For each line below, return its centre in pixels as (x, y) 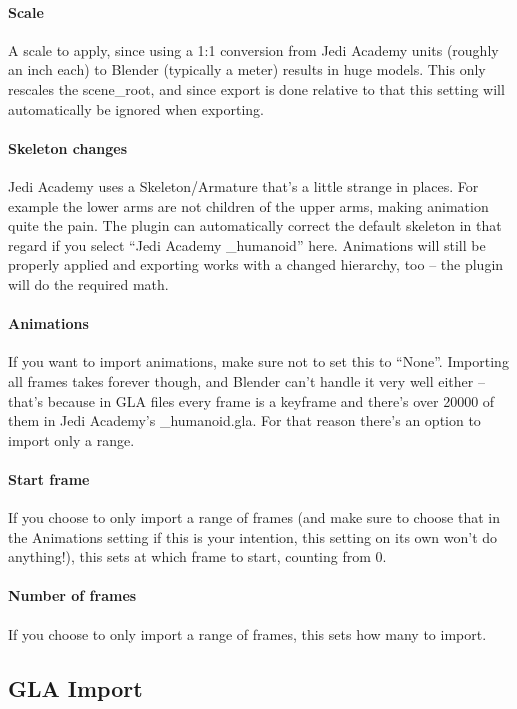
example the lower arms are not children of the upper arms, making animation (248, 205)
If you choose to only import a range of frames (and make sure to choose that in (254, 517)
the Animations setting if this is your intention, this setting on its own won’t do (253, 536)
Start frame (49, 478)
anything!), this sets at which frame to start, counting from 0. (197, 556)
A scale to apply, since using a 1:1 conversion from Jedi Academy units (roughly (253, 49)
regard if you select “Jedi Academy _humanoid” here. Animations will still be (247, 244)
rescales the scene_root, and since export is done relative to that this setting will (256, 88)
